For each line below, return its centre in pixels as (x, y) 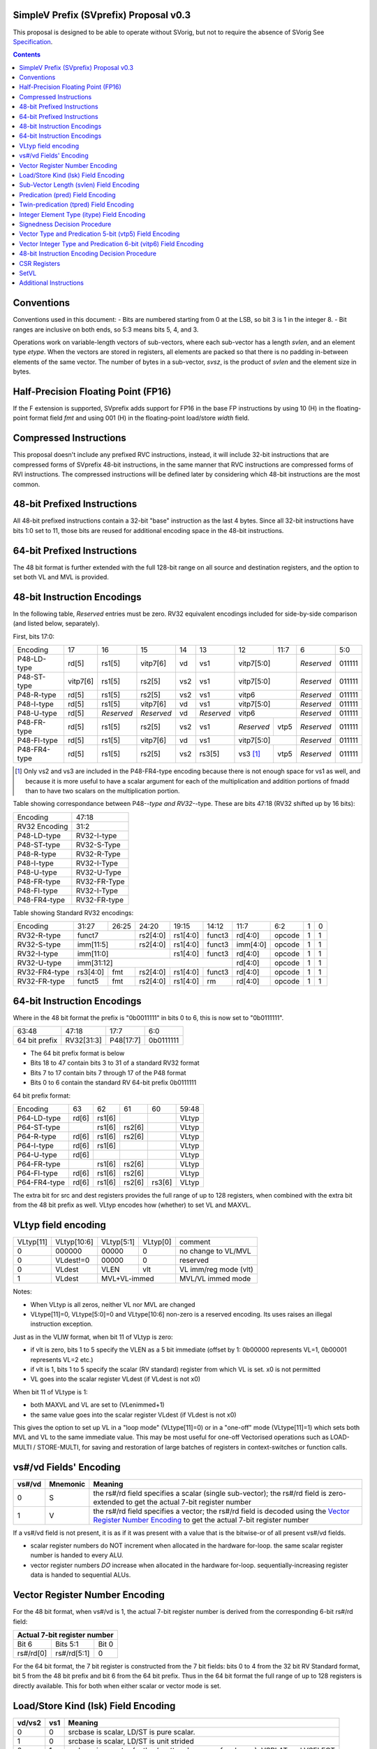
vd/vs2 (29, 1722)
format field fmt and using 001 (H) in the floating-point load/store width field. (139, 418)
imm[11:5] (93, 944)
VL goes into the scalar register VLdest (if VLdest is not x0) (116, 1379)
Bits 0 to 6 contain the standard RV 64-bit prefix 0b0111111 (113, 1083)
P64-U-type (37, 1155)
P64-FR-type (39, 1164)
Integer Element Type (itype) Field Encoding (82, 214)
